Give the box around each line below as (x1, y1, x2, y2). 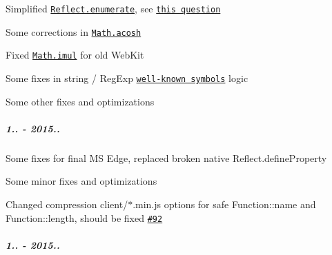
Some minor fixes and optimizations (6, 174, 157, 188)
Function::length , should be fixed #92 (6, 210, 163, 225)
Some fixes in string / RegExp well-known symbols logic (6, 70, 248, 85)
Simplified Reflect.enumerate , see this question (6, 1, 221, 15)
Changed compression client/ (6, 196, 128, 211)
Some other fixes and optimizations (6, 94, 155, 108)
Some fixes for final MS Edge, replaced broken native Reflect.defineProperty (6, 150, 327, 165)
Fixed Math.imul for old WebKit (6, 48, 144, 62)
